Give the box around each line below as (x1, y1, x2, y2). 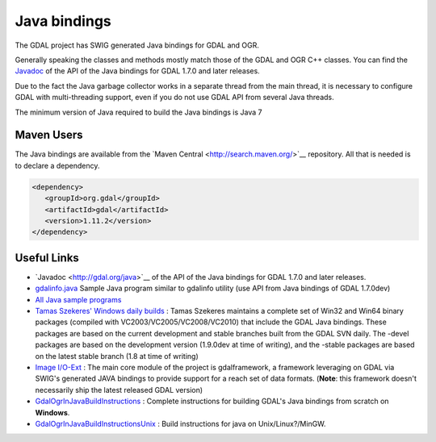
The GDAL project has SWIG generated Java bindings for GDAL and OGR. (15, 40, 260, 50)
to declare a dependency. (15, 161, 100, 170)
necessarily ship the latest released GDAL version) (35, 385, 203, 394)
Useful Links (15, 251, 80, 265)
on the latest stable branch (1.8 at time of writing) (35, 351, 199, 361)
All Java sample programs (35, 294, 122, 304)
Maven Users (15, 128, 84, 142)
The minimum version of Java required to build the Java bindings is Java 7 (15, 107, 262, 117)
